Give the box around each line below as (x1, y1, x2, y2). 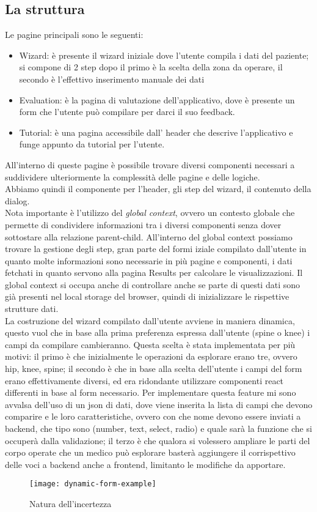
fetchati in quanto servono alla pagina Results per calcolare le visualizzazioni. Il (5, 266, 303, 279)
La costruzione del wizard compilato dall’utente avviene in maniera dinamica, (5, 314, 295, 327)
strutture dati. (5, 302, 59, 315)
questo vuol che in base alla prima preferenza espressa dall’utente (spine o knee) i (5, 326, 310, 339)
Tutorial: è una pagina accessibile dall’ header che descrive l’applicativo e (19, 125, 293, 138)
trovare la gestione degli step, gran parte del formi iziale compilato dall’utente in (5, 242, 307, 255)
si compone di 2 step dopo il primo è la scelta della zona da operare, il (19, 61, 283, 73)
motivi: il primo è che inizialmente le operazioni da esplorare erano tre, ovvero (5, 350, 297, 363)
